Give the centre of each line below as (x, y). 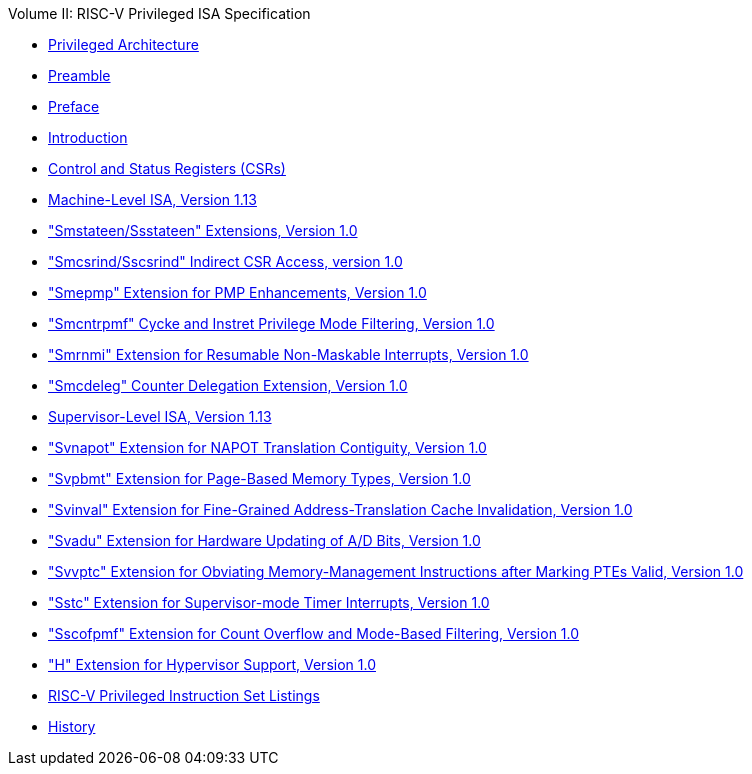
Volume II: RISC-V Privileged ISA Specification (159, 13)
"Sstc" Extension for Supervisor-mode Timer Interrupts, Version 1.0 (269, 602)
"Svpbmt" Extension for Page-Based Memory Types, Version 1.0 (259, 478)
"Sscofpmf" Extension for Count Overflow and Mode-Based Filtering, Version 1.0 (314, 633)
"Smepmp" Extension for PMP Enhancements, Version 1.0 (237, 292)
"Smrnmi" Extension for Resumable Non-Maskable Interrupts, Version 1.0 (288, 354)
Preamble (79, 75)
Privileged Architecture (123, 44)
